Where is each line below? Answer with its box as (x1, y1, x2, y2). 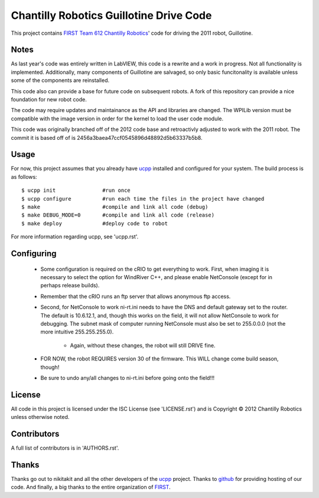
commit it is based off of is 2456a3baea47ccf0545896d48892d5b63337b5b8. (11, 134, 203, 141)
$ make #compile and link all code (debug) (21, 204, 209, 211)
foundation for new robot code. (11, 96, 87, 103)
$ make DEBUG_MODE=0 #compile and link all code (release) (21, 212, 215, 218)
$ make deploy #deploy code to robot (21, 220, 168, 227)
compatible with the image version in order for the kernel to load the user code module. (11, 115, 224, 122)
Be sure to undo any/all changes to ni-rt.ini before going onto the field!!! (40, 374, 215, 381)
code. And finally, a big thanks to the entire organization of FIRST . (11, 484, 171, 491)
